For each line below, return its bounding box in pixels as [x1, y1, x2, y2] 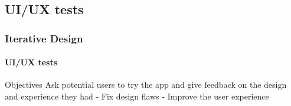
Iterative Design [5, 31, 83, 45]
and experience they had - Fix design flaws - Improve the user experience [5, 90, 269, 102]
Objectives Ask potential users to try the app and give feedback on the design [5, 78, 287, 91]
